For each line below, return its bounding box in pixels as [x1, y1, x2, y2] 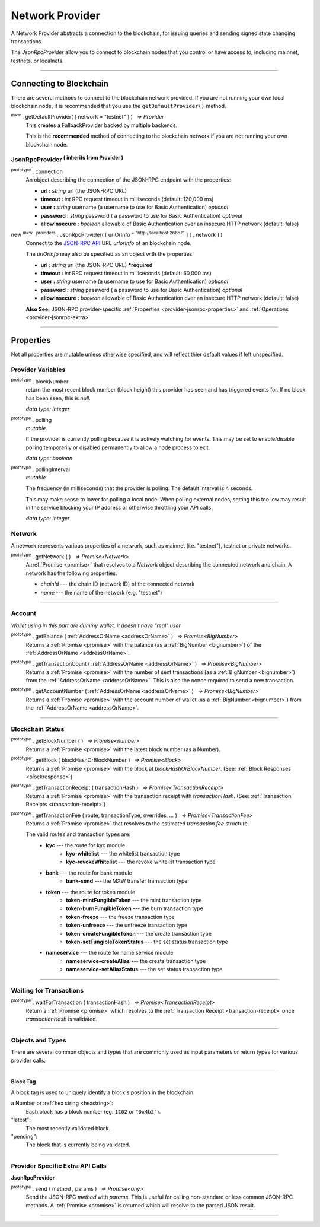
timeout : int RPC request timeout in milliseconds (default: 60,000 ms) [40, 270, 212, 277]
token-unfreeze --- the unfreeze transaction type [66, 921, 188, 929]
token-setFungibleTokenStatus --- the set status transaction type [66, 938, 228, 945]
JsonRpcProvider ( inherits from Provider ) [11, 154, 124, 164]
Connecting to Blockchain [11, 78, 109, 88]
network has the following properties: [25, 570, 117, 577]
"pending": [11, 1133, 38, 1140]
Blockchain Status [11, 725, 65, 733]
